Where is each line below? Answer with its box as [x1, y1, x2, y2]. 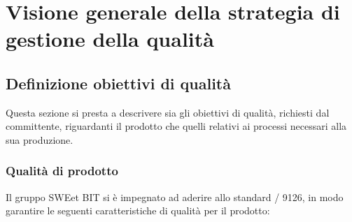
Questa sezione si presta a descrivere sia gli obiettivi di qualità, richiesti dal [6, 105, 330, 119]
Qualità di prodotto [6, 162, 118, 179]
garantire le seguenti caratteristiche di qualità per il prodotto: [6, 203, 270, 218]
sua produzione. [6, 132, 73, 147]
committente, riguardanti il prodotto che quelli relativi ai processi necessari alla [6, 119, 347, 133]
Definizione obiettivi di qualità [6, 72, 231, 94]
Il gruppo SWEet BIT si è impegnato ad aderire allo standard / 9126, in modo [6, 189, 344, 204]
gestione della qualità [6, 24, 214, 53]
